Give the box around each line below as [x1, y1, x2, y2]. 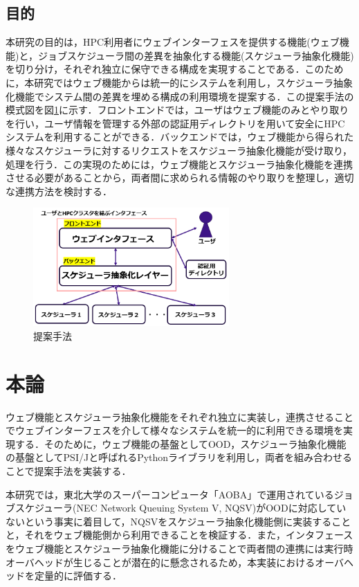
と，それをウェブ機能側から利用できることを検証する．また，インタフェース [6, 527, 353, 542]
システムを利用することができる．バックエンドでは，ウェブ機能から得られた [6, 129, 354, 144]
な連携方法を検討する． [6, 183, 112, 198]
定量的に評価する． [34, 568, 122, 583]
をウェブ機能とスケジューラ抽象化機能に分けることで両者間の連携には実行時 [6, 541, 353, 555]
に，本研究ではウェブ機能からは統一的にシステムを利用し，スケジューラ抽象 [6, 75, 353, 89]
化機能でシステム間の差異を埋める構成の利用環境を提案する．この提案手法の [6, 89, 354, 103]
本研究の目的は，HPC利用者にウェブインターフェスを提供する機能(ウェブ [6, 35, 340, 49]
